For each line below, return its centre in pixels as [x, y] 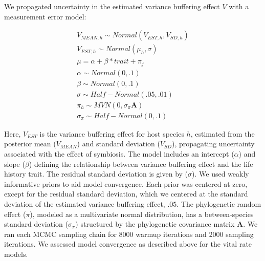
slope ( [15, 164]
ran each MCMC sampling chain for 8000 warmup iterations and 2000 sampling [129, 234]
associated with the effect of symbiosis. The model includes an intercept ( [119, 154]
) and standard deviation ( [118, 144]
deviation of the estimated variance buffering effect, [85, 204]
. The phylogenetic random [219, 204]
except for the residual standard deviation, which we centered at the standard [126, 194]
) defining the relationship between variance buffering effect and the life [141, 164]
